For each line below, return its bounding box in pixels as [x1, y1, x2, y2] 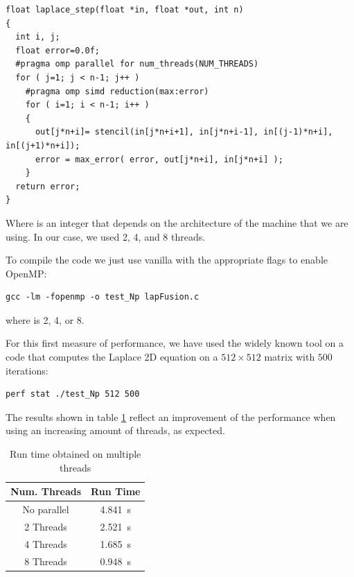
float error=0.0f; [15, 45, 100, 55]
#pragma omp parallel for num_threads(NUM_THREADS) [15, 59, 259, 69]
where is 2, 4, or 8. [6, 312, 85, 327]
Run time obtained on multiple [10, 447, 141, 461]
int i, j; [15, 32, 60, 42]
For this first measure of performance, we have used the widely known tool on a [6, 336, 344, 350]
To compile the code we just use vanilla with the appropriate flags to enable [6, 252, 328, 267]
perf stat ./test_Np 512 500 [6, 389, 140, 399]
